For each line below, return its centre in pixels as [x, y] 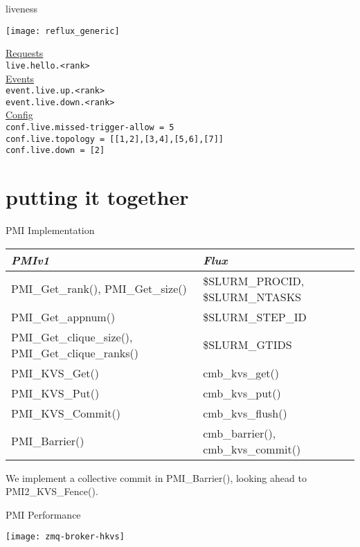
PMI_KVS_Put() [55, 393]
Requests [25, 53]
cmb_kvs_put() [242, 393]
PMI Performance [43, 514]
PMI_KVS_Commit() [66, 413]
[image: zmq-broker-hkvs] [65, 537]
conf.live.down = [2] [55, 151]
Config [19, 115]
